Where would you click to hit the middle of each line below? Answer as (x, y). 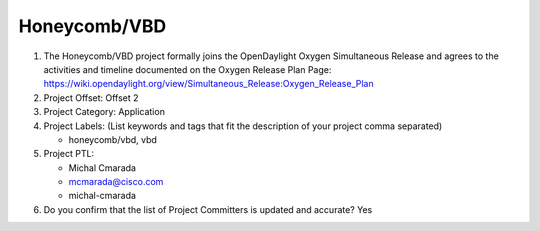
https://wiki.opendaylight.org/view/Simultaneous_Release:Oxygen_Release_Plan (208, 84)
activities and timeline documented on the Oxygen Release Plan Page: (187, 69)
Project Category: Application (104, 112)
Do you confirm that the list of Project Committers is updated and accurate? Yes (208, 209)
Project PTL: (69, 154)
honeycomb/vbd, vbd (112, 139)
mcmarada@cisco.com (116, 182)
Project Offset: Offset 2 (91, 97)
